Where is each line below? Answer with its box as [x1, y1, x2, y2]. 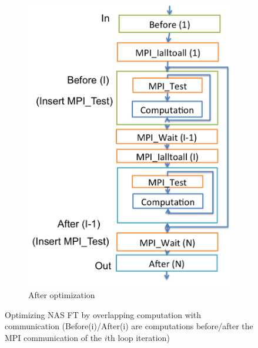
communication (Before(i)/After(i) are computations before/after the [5, 320, 253, 332]
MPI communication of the [5, 331, 102, 343]
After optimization [28, 289, 95, 301]
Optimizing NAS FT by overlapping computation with [5, 308, 201, 320]
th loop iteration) [107, 331, 170, 343]
